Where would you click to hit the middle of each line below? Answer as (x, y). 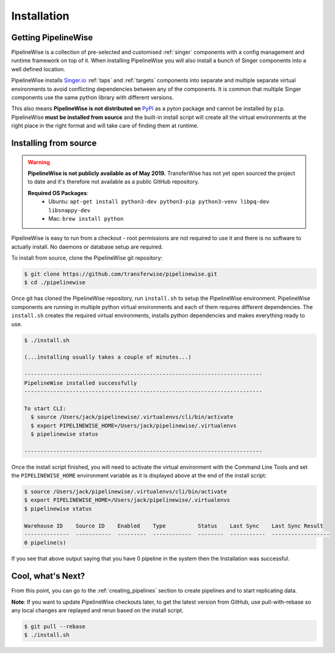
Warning (39, 162)
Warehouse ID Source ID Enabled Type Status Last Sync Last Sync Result (174, 526)
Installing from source (54, 143)
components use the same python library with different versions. (92, 98)
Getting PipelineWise (52, 37)
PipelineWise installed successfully (81, 383)
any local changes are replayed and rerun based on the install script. (97, 610)
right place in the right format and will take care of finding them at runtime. (105, 126)
